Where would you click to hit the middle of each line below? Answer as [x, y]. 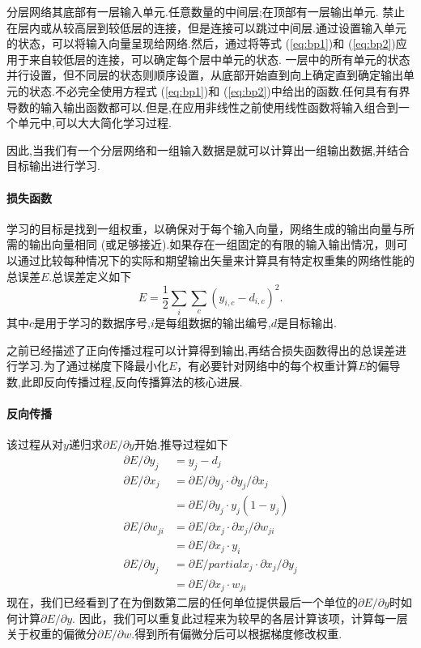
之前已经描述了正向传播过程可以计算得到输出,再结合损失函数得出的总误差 [201, 350]
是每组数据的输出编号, [213, 322]
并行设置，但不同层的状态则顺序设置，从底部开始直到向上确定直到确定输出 [205, 75]
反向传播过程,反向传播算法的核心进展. [143, 381]
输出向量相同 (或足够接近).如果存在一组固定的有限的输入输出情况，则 [213, 244]
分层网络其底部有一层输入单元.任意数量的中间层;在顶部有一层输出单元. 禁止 [206, 11]
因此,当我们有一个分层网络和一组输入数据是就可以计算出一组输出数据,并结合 [208, 149]
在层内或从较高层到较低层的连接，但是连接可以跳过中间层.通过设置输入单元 [206, 27]
